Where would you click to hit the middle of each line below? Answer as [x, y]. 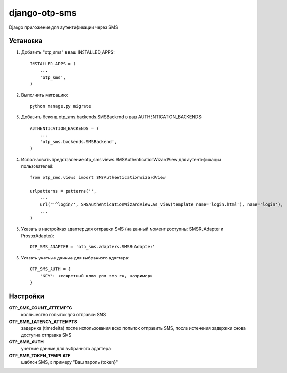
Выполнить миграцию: [44, 95]
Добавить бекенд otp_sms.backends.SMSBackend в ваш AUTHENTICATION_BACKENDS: [112, 117]
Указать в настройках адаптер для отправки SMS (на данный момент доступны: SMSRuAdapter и [122, 229]
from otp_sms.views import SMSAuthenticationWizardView [98, 177]
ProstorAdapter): [38, 236]
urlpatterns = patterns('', [63, 191]
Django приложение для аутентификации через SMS [63, 27]
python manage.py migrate [61, 106]
